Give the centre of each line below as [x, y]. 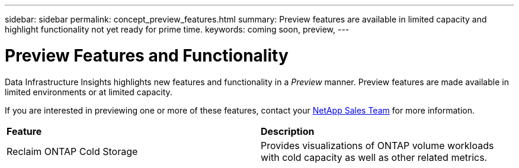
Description [288, 131]
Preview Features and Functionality [147, 55]
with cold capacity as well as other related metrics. [374, 157]
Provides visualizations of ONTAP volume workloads [377, 145]
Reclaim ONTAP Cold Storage [72, 151]
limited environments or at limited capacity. [89, 92]
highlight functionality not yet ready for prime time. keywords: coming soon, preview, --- [177, 29]
